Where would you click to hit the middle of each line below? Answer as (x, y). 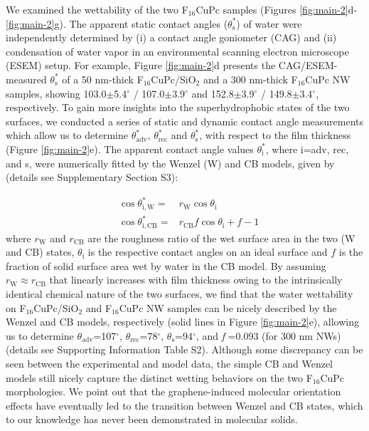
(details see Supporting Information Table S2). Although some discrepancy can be (184, 349)
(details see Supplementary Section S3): (92, 177)
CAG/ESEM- (308, 65)
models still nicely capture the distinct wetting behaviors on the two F (159, 377)
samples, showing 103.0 (56, 93)
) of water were (269, 23)
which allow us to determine (67, 135)
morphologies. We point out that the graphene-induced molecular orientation (173, 391)
